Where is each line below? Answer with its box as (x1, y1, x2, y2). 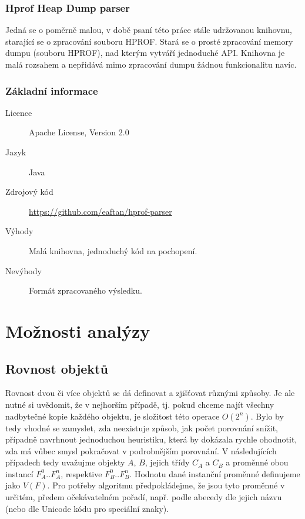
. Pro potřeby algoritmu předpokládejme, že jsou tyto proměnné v (47, 479, 285, 491)
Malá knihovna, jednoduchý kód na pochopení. (29, 244, 197, 257)
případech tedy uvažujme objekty (5, 456, 125, 468)
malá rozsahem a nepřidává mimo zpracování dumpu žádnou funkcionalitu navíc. (5, 58, 297, 70)
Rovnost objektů (5, 359, 108, 377)
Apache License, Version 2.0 (29, 126, 129, 138)
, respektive (61, 467, 102, 480)
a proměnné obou (226, 456, 289, 468)
